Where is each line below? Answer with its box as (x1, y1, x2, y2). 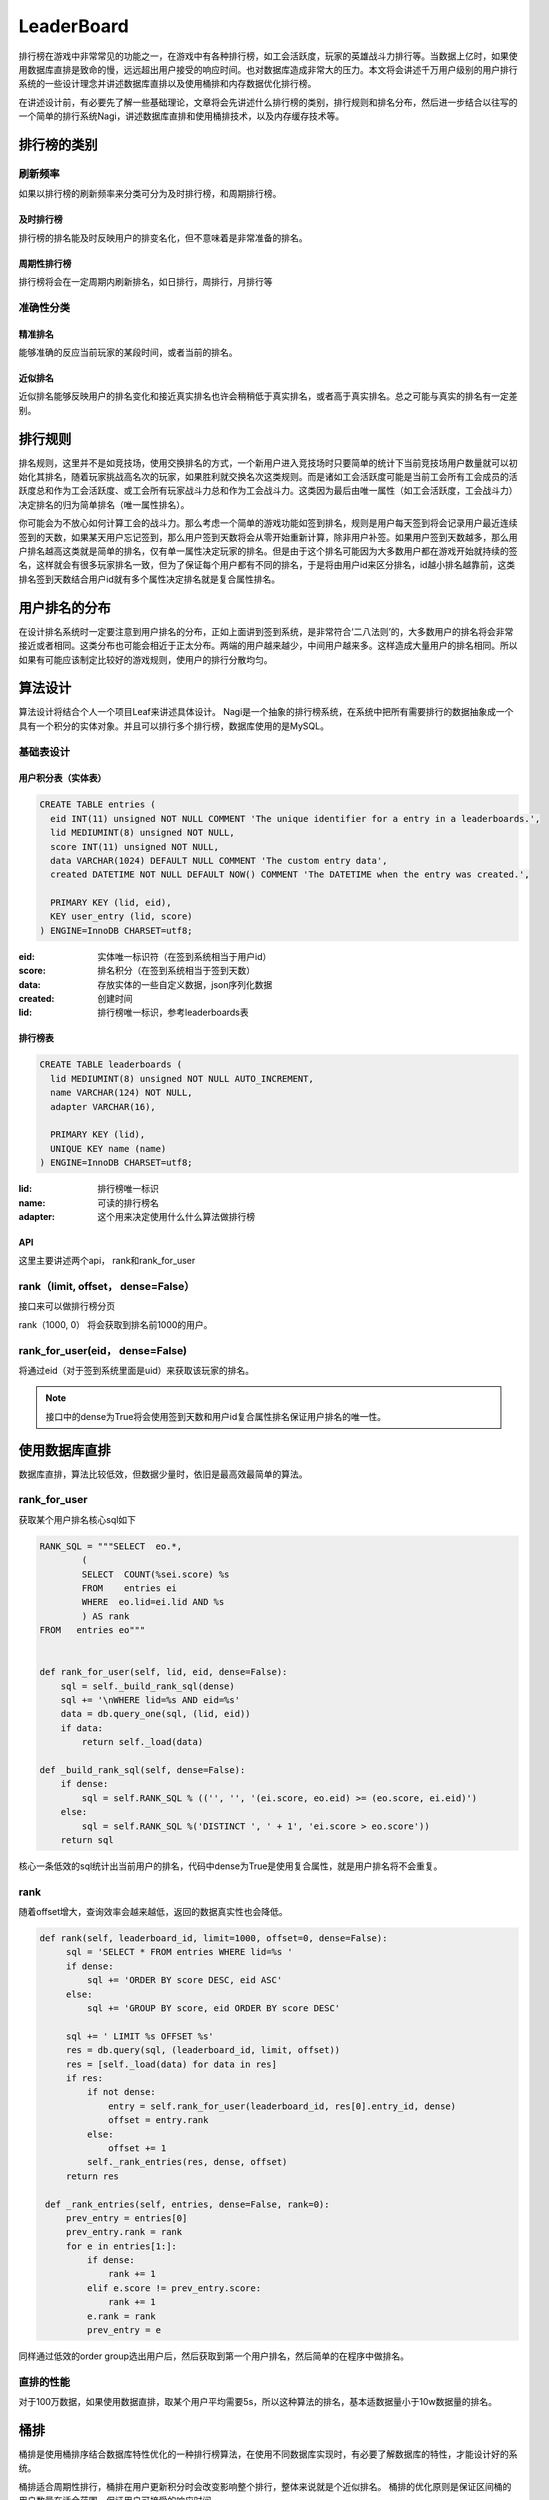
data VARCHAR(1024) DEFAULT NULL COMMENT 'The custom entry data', (50, 855, 388, 866)
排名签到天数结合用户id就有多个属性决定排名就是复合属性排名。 (18, 573, 280, 585)
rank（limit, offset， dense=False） (18, 1280, 195, 1294)
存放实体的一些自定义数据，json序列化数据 (97, 978, 273, 990)
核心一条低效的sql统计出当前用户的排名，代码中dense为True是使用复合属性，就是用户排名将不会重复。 (18, 1860, 443, 1872)
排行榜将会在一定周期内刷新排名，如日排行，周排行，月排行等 (18, 276, 273, 288)
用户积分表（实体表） (18, 772, 107, 784)
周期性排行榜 (18, 257, 72, 269)
